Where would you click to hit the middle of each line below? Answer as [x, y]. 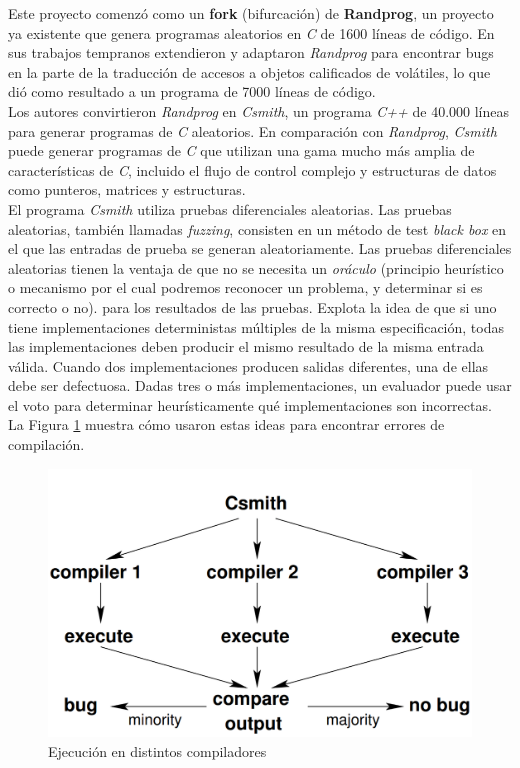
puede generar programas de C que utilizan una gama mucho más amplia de [241, 150]
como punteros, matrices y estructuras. [127, 189]
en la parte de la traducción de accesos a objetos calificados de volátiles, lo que [249, 71]
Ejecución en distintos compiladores [157, 750]
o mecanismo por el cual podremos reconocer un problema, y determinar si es [245, 287]
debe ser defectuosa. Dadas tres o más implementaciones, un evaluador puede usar [260, 385]
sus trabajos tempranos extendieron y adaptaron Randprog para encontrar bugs [251, 52]
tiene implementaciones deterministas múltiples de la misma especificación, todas [256, 326]
